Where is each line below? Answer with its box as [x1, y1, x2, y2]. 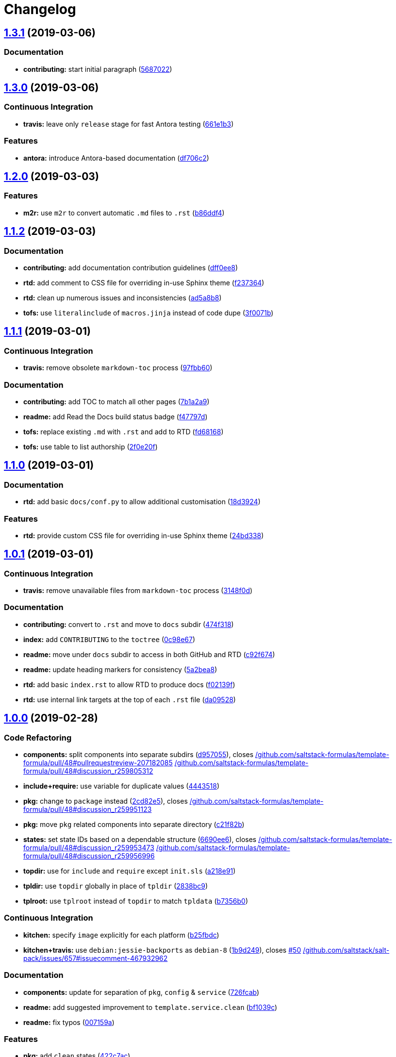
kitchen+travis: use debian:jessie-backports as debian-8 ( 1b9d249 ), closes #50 [23, 945, 301, 954]
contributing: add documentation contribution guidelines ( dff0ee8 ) [23, 263, 238, 272]
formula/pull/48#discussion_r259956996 [23, 852, 155, 860]
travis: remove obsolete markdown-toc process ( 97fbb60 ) [23, 363, 213, 372]
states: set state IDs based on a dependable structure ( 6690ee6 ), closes [23, 835, 257, 844]
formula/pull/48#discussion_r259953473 [23, 843, 154, 852]
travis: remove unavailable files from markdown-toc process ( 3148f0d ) [23, 586, 253, 595]
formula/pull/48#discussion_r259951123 [23, 805, 152, 814]
